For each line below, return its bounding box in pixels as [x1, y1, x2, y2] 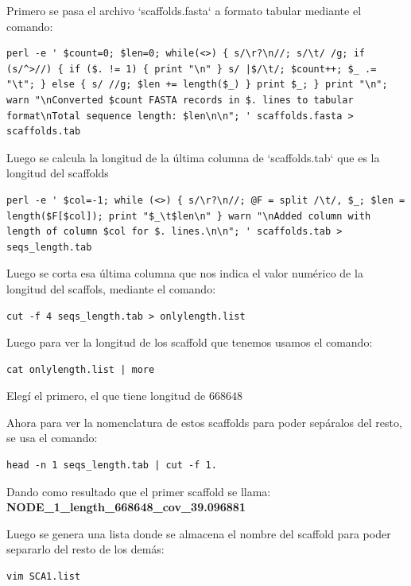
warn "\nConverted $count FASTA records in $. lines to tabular [6, 94, 354, 106]
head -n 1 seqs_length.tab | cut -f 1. [6, 460, 217, 472]
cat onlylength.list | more [6, 363, 155, 375]
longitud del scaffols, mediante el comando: [6, 280, 216, 297]
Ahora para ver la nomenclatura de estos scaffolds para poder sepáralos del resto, [6, 413, 402, 430]
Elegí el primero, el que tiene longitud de [6, 387, 206, 404]
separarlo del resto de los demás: [6, 541, 165, 557]
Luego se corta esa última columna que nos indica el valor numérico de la [6, 265, 363, 281]
